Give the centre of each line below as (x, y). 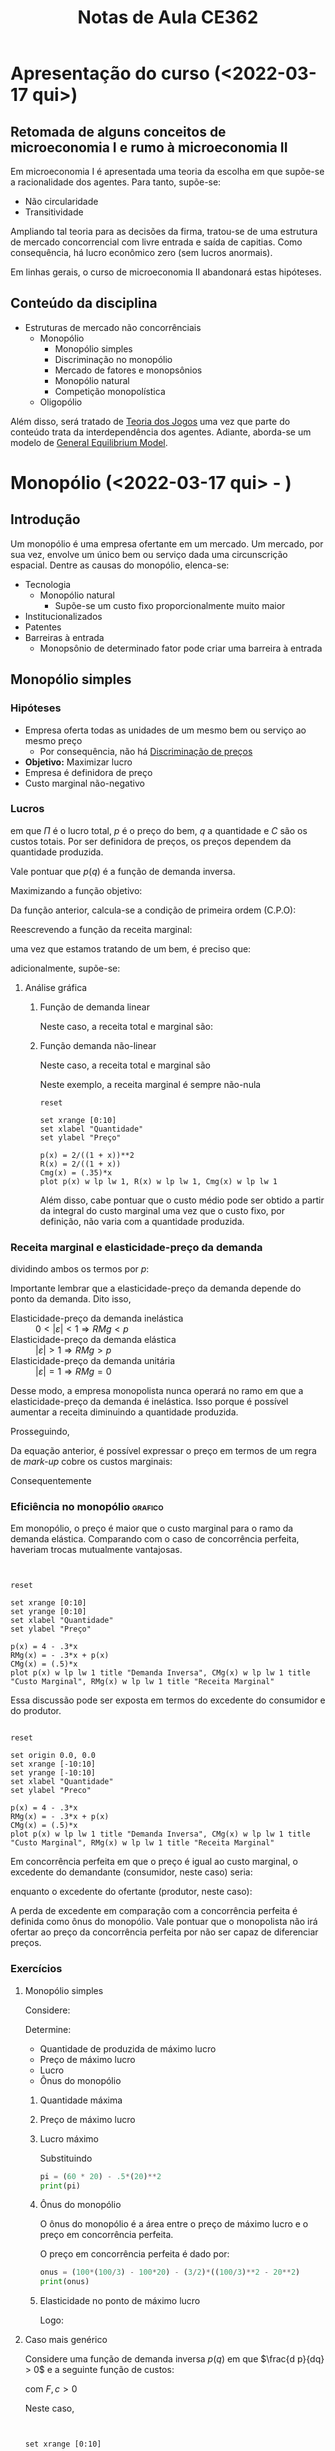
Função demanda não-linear (98, 1045)
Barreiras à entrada (64, 637)
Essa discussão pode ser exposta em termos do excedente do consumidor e (168, 1700)
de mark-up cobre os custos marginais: (91, 1462)
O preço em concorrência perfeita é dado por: (134, 2254)
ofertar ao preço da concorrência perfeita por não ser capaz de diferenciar (164, 1932)
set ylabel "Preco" (51, 1791)
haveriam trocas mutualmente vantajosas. (96, 1550)
